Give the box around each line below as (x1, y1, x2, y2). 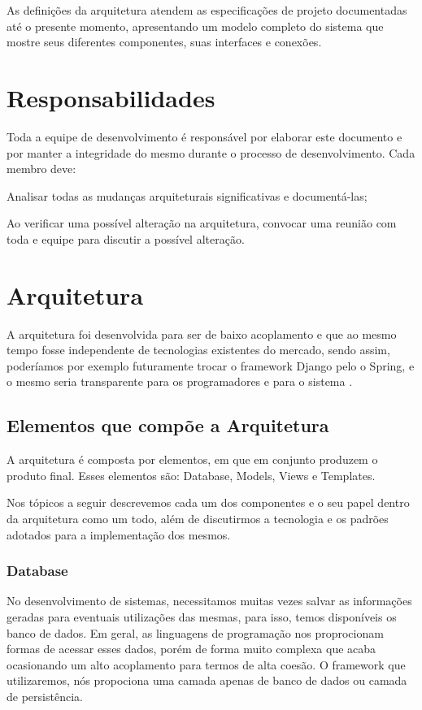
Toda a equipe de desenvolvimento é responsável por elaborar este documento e (7, 128, 402, 145)
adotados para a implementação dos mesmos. (7, 526, 231, 543)
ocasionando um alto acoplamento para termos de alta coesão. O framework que (7, 656, 406, 673)
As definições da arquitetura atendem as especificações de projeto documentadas (7, 2, 407, 18)
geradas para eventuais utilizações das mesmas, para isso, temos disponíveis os (7, 608, 397, 625)
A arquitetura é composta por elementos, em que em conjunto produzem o (7, 451, 378, 468)
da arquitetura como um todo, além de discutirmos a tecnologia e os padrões (7, 509, 389, 526)
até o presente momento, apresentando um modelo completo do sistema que (7, 17, 384, 34)
